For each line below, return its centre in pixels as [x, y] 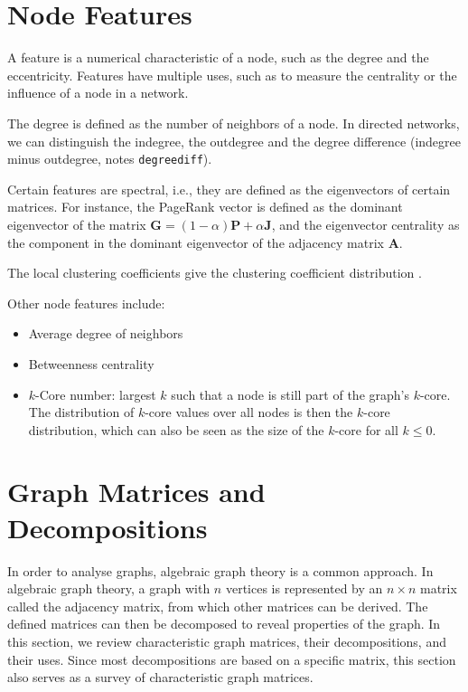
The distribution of [81, 412]
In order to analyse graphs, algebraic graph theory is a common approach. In [220, 570]
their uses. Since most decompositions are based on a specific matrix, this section [232, 659]
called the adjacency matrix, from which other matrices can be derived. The [218, 606]
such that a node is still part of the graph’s [290, 394]
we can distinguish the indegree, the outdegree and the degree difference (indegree [234, 141]
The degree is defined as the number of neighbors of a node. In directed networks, [234, 123]
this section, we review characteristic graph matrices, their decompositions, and [227, 641]
